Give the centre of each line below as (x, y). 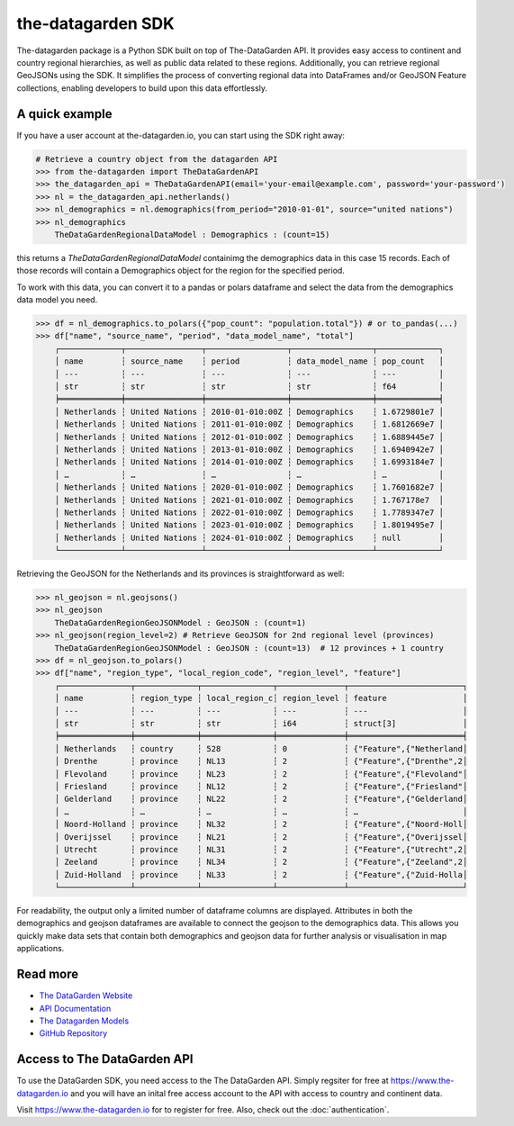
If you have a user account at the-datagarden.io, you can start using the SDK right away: (181, 135)
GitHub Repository (73, 1033)
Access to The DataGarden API (105, 1059)
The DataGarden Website (86, 995)
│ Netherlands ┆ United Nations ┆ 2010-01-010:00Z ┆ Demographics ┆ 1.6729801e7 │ (249, 411)
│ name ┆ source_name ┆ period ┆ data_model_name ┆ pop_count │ (249, 361)
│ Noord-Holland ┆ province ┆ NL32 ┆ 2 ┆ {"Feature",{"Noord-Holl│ (261, 824)
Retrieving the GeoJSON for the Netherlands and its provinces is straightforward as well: (181, 574)
